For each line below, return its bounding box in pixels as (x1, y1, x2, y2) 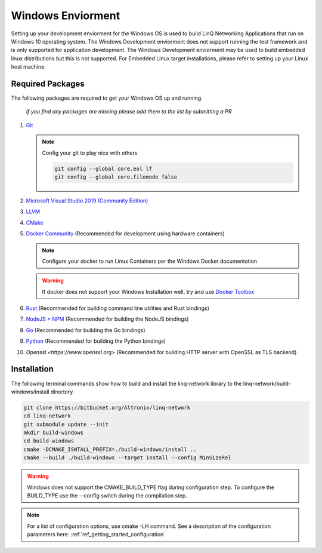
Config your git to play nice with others (42, 149, 138, 156)
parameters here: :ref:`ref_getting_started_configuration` (27, 531, 166, 538)
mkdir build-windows (23, 429, 83, 436)
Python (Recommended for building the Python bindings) (26, 337, 166, 345)
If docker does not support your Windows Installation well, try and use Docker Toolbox (42, 288, 255, 295)
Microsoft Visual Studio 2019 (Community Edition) (26, 197, 148, 204)
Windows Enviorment (11, 9, 120, 22)
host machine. (11, 63, 46, 70)
